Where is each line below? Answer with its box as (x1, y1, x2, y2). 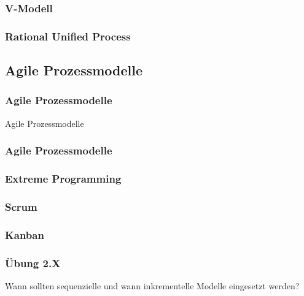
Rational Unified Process (5, 28, 131, 44)
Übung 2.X (5, 255, 61, 270)
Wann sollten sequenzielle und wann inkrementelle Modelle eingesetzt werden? (5, 279, 300, 292)
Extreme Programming (5, 171, 122, 186)
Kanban (5, 227, 44, 242)
